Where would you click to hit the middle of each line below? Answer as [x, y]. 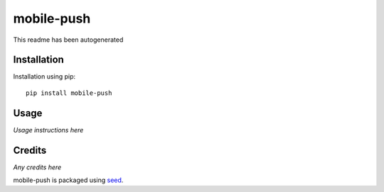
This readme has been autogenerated [68, 40]
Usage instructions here [48, 130]
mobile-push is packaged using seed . [68, 180]
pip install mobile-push [69, 93]
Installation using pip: [44, 77]
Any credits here [37, 167]
